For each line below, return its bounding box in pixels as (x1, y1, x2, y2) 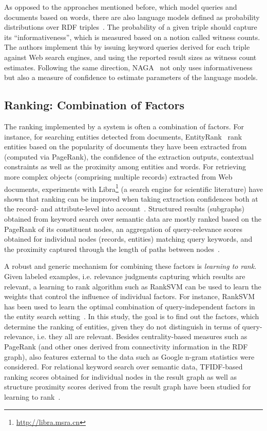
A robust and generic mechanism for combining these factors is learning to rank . (4, 261, 257, 271)
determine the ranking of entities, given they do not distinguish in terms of (4, 321, 240, 331)
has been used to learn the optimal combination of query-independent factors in (4, 301, 255, 311)
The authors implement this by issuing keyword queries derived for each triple (4, 42, 250, 52)
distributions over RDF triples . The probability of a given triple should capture (4, 22, 257, 32)
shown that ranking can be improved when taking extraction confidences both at (4, 193, 258, 204)
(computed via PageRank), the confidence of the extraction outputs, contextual (4, 151, 254, 162)
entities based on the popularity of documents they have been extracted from (4, 141, 247, 152)
